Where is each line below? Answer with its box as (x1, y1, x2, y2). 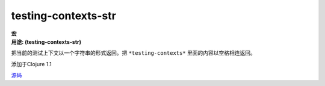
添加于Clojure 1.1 (11, 60, 52, 67)
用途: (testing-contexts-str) (11, 38, 81, 45)
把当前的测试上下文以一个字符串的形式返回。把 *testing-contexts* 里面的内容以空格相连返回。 (11, 49, 256, 57)
